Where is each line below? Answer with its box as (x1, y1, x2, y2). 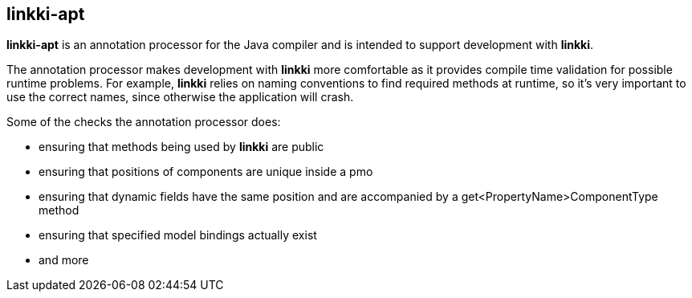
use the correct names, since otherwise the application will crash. (6, 90, 354, 104)
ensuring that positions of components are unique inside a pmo (39, 165, 373, 179)
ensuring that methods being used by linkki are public (39, 140, 324, 154)
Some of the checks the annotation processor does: (6, 115, 281, 129)
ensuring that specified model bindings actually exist (39, 228, 317, 243)
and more (39, 253, 89, 267)
